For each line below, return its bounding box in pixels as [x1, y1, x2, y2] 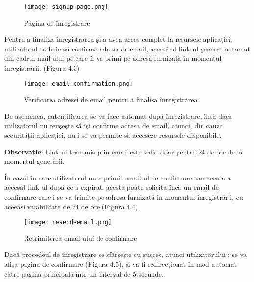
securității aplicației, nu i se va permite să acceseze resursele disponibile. [4, 130, 222, 140]
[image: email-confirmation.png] [24, 80, 133, 87]
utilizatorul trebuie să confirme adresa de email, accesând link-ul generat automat [4, 43, 250, 53]
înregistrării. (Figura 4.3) [4, 63, 80, 73]
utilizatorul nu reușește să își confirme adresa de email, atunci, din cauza [4, 120, 223, 130]
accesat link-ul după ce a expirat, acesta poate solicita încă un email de [4, 182, 219, 192]
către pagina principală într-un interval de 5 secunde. [4, 268, 164, 279]
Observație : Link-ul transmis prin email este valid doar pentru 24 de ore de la [4, 146, 243, 156]
